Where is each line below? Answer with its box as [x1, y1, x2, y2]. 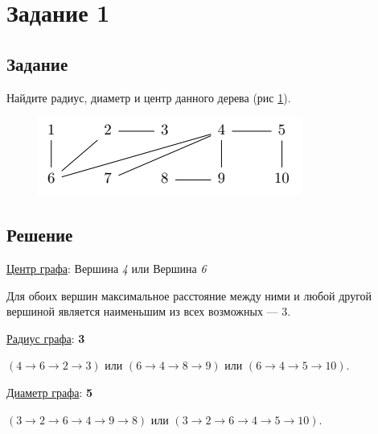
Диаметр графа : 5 [6, 383, 93, 400]
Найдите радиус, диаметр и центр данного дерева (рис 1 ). [6, 89, 291, 105]
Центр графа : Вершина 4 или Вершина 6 [6, 259, 207, 276]
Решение [6, 222, 73, 247]
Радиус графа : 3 [6, 329, 85, 346]
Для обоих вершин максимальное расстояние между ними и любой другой [6, 287, 372, 304]
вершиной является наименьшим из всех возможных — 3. [6, 303, 291, 320]
